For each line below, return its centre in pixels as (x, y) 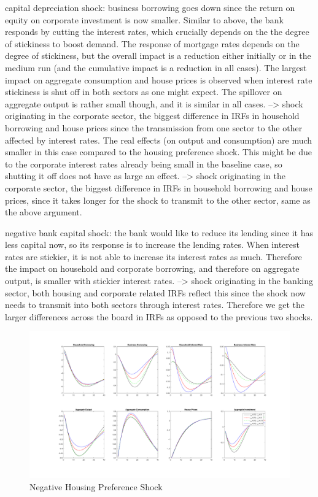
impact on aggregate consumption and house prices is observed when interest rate (159, 79)
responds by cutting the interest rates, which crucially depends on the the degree (157, 32)
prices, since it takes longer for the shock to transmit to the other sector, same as (158, 200)
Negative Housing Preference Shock (96, 486)
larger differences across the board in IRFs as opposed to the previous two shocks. (159, 316)
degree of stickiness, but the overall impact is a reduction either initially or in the (158, 56)
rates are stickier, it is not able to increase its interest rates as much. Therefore (153, 256)
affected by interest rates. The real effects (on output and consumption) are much (159, 140)
